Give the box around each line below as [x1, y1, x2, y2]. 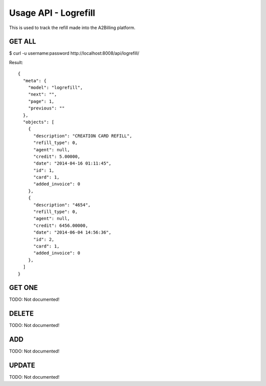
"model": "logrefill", [28, 85, 83, 91]
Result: [9, 59, 23, 65]
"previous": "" [28, 105, 65, 111]
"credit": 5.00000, [33, 153, 81, 159]
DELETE [9, 310, 34, 318]
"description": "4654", [33, 202, 91, 208]
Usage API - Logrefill [9, 7, 96, 18]
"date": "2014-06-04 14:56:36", [33, 230, 112, 235]
